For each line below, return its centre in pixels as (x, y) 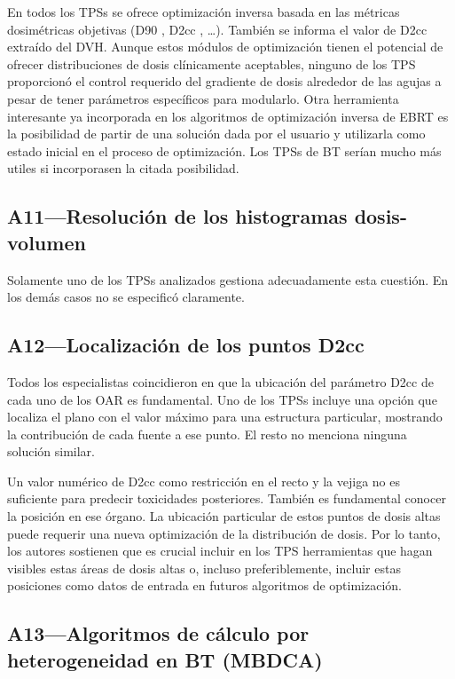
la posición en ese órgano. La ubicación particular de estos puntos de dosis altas (224, 516)
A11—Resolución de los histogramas (177, 216)
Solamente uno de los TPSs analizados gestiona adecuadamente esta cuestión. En (228, 279)
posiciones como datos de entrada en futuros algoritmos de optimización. (204, 585)
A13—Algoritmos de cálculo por (158, 633)
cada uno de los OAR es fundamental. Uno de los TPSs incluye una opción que (222, 399)
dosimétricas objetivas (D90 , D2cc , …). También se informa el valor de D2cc (217, 29)
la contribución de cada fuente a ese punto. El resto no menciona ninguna (207, 434)
